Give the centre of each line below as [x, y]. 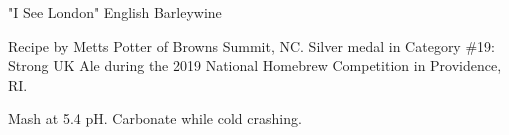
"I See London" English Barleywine [115, 12]
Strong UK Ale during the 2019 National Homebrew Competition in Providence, [255, 65]
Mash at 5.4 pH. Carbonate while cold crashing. [155, 118]
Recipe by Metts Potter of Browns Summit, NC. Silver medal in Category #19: [251, 45]
